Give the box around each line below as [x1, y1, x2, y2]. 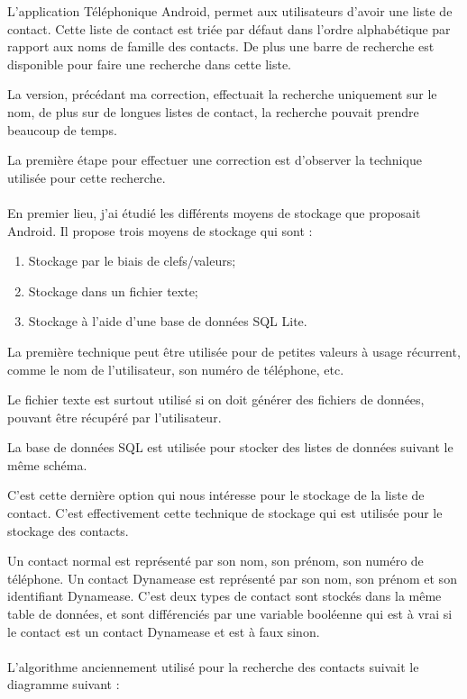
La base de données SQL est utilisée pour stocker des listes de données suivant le [7, 438, 453, 457]
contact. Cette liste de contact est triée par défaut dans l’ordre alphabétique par [7, 19, 451, 38]
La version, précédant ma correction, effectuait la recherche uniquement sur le [7, 85, 437, 104]
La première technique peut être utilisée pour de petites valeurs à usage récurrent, [7, 341, 461, 360]
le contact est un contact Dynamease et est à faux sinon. [7, 622, 320, 640]
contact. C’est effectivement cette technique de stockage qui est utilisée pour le [7, 504, 443, 522]
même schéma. [7, 455, 87, 474]
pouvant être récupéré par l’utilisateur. [7, 407, 222, 426]
